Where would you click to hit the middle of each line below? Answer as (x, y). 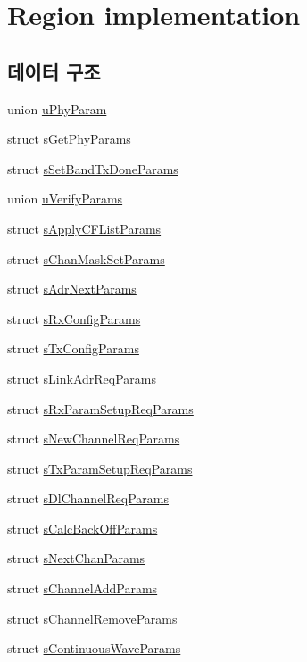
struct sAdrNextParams (72, 289)
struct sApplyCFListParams (84, 228)
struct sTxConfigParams (73, 348)
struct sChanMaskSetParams (86, 258)
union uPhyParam (57, 108)
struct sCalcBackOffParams (83, 528)
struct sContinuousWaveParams (94, 648)
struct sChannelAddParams (83, 588)
